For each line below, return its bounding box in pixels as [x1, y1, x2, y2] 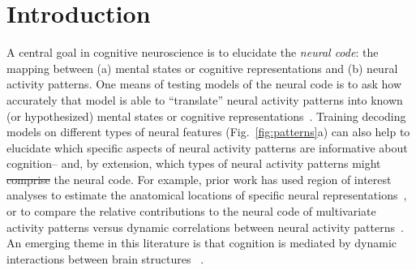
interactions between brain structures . [6, 250, 204, 267]
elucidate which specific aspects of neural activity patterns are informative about [6, 139, 408, 156]
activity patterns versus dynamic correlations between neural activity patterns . [6, 218, 404, 235]
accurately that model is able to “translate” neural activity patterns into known [6, 91, 403, 108]
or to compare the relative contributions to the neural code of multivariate [6, 203, 376, 220]
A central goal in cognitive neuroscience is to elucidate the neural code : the [6, 44, 379, 61]
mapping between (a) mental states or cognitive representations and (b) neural [6, 59, 398, 76]
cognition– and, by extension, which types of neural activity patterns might [6, 155, 381, 172]
